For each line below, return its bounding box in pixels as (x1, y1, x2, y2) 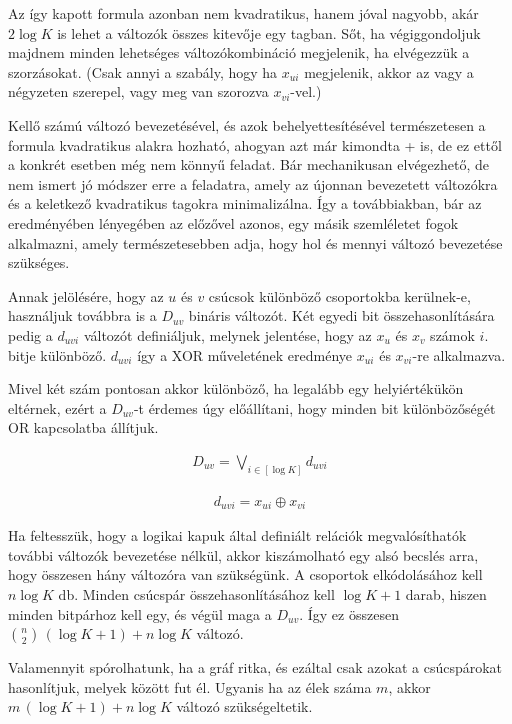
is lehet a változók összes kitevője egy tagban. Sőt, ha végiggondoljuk (57, 22, 481, 43)
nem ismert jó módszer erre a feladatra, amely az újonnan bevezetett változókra (8, 173, 498, 194)
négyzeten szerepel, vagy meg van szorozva (8, 81, 269, 102)
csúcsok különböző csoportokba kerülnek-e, (208, 285, 471, 306)
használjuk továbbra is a (8, 305, 157, 326)
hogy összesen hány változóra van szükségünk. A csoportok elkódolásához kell (8, 564, 483, 585)
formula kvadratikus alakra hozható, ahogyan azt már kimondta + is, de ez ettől (8, 134, 502, 155)
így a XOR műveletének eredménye (137, 344, 353, 365)
